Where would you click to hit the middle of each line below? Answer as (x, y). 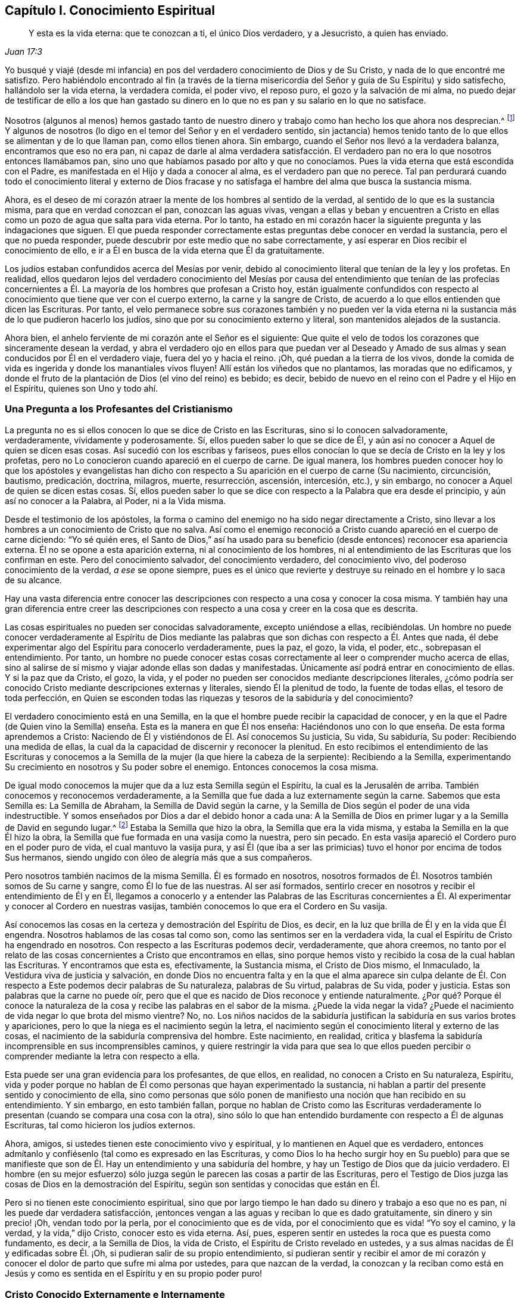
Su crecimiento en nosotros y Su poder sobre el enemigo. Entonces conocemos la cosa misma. (192, 767)
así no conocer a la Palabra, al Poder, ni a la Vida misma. (116, 501)
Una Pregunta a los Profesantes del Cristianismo (119, 409)
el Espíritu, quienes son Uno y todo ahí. (82, 389)
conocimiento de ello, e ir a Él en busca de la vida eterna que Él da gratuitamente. (165, 251)
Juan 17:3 (24, 52)
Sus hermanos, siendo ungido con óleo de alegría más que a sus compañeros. (159, 858)
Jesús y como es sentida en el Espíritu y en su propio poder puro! (134, 1274)
